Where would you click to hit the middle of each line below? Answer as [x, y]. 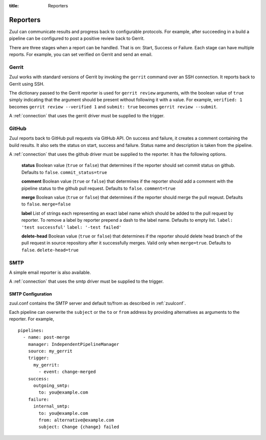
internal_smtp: [51, 406]
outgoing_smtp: [51, 386]
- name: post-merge [46, 337]
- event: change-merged [67, 372]
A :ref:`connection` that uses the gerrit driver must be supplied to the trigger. [87, 116]
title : [14, 6]
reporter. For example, [32, 319]
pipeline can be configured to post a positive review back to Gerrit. [77, 38]
